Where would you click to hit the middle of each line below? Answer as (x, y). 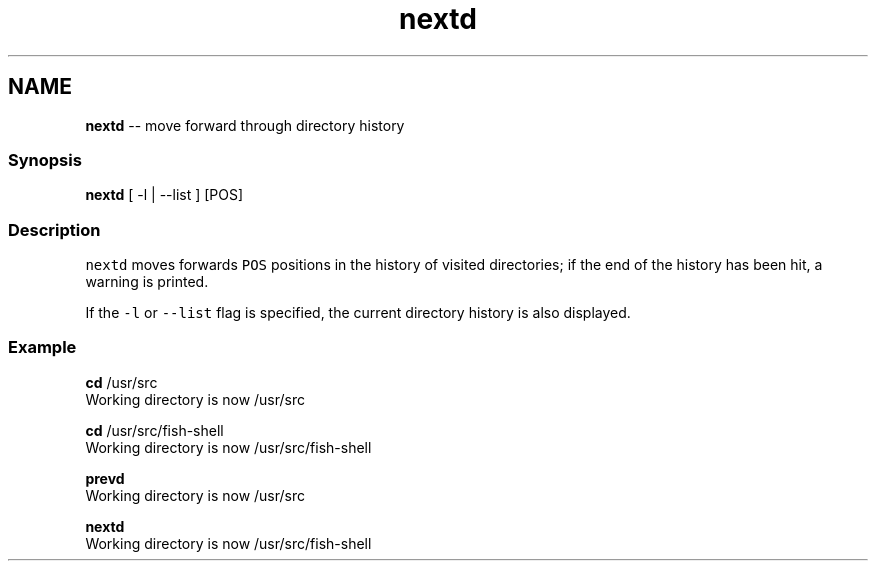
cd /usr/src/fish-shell (154, 430)
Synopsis (45, 159)
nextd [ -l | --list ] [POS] (164, 195)
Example (42, 347)
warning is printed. (147, 282)
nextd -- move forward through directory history (245, 125)
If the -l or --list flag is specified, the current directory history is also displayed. (358, 313)
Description (54, 229)
